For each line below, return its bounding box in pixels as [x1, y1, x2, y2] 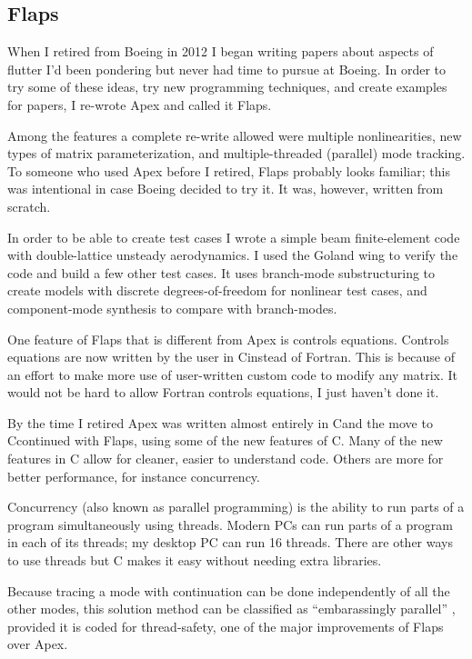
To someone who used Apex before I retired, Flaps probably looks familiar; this [7, 161, 450, 180]
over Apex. [7, 634, 68, 654]
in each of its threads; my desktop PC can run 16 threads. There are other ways [7, 533, 453, 552]
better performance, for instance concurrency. [7, 466, 260, 485]
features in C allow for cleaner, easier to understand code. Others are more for [7, 449, 444, 468]
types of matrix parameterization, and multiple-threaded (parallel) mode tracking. [7, 144, 466, 163]
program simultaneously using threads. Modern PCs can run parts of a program [7, 514, 453, 534]
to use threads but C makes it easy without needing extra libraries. [7, 551, 382, 570]
